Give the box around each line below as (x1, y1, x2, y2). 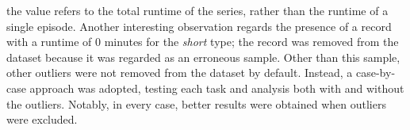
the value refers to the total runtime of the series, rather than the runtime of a (6, 2, 389, 18)
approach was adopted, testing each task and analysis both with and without (29, 79, 404, 96)
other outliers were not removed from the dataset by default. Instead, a (6, 64, 353, 81)
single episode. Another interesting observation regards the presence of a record (6, 17, 392, 34)
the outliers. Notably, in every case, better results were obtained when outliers (6, 95, 386, 112)
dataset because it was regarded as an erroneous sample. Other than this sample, (6, 48, 400, 65)
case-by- (356, 64, 396, 81)
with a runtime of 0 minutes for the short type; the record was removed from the (6, 33, 399, 50)
